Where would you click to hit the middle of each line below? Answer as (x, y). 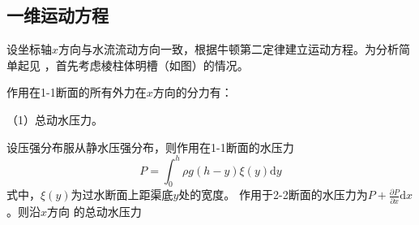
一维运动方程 (58, 15)
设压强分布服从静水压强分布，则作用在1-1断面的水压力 (150, 147)
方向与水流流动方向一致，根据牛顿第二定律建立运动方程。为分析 (229, 49)
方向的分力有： (192, 92)
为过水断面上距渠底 (122, 195)
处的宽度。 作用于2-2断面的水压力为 (273, 195)
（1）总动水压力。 (55, 119)
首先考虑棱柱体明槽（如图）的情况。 (152, 65)
